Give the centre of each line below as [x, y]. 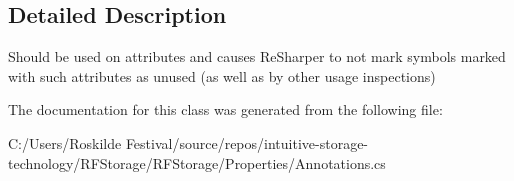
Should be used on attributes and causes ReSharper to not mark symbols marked [257, 56]
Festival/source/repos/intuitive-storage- [247, 142]
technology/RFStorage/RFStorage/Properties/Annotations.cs [197, 162]
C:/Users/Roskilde [65, 142]
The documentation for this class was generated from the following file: [225, 109]
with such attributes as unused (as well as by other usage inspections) [222, 75]
